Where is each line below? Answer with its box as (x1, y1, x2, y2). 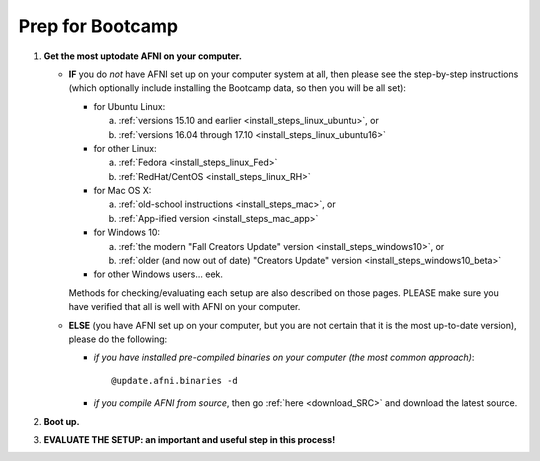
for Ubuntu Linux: (93, 100, 166, 112)
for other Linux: (93, 142, 157, 154)
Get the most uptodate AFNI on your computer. (43, 50, 242, 62)
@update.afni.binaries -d (111, 375, 239, 386)
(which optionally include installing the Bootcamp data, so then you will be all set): (68, 82, 407, 94)
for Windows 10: (93, 226, 160, 239)
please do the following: (68, 333, 168, 345)
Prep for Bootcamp (18, 15, 179, 37)
